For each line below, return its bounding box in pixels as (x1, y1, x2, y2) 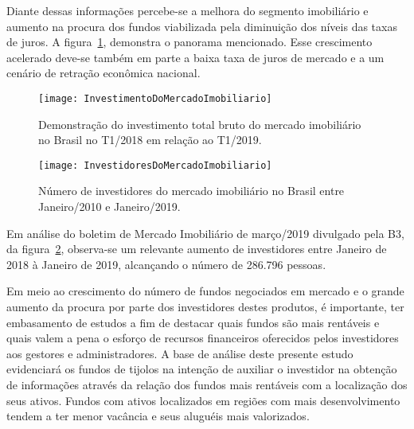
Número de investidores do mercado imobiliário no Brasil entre (38, 182, 345, 199)
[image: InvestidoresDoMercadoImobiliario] (38, 159, 272, 171)
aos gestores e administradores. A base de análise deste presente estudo (6, 345, 353, 361)
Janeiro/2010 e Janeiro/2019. (38, 198, 181, 215)
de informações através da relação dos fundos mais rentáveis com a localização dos (6, 376, 408, 392)
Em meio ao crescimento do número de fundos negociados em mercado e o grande (6, 283, 404, 299)
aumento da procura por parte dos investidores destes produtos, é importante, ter (6, 298, 404, 315)
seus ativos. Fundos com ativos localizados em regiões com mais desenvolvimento (6, 392, 400, 408)
